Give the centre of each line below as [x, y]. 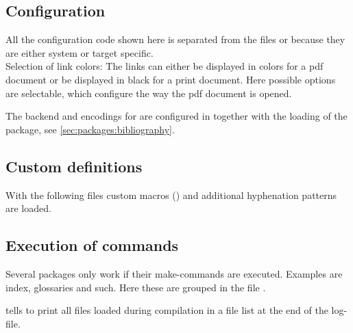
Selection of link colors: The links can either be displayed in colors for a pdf [165, 66]
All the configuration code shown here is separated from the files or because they [175, 39]
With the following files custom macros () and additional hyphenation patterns [171, 195]
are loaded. [28, 208]
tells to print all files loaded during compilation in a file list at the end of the [167, 310]
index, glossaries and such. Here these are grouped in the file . [136, 287]
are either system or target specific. [80, 52]
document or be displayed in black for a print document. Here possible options [171, 79]
